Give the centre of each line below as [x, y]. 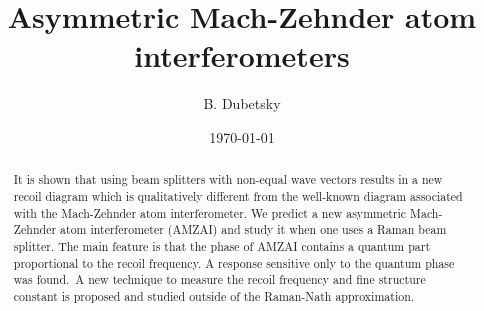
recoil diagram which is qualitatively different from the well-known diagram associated [238, 195]
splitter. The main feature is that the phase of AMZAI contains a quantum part [222, 245]
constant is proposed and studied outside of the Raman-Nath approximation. [214, 295]
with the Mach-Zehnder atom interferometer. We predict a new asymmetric [210, 212]
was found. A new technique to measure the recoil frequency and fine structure [219, 279]
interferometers [242, 55]
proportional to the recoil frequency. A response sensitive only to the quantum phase [234, 262]
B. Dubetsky [242, 103]
